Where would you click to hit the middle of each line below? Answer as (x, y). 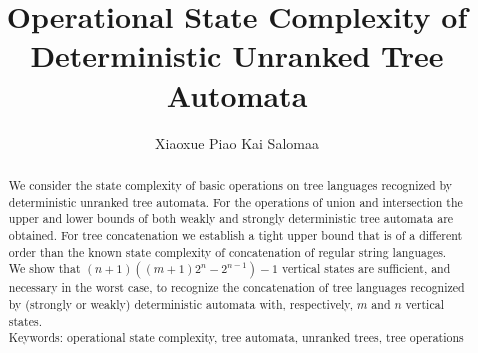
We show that (44, 268)
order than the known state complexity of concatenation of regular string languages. (227, 251)
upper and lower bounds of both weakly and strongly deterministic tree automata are (231, 218)
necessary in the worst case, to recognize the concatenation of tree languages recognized (236, 287)
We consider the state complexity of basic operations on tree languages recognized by (230, 184)
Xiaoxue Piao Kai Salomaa (237, 142)
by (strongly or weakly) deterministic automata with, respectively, (180, 303)
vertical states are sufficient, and (366, 268)
